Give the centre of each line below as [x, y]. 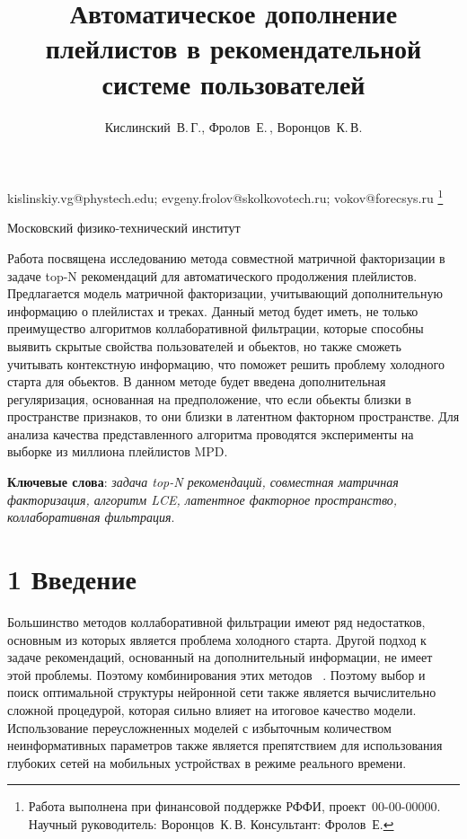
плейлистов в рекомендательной [233, 48]
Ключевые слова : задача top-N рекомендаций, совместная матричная [203, 482]
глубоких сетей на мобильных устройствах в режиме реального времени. [207, 762]
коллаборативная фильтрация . [91, 517]
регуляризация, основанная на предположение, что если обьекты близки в [209, 398]
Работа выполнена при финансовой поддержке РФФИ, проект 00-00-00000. [234, 806]
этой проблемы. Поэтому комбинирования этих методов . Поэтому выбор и [216, 674]
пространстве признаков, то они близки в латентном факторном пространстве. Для [233, 416]
